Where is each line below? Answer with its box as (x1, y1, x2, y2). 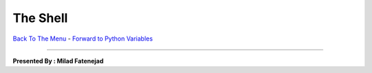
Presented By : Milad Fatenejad (12, 56, 104, 65)
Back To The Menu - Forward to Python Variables (12, 34, 153, 43)
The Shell (12, 10, 68, 25)
